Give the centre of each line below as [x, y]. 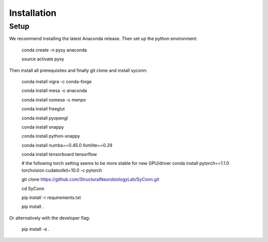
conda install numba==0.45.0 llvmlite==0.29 [67, 145]
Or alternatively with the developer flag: [50, 218]
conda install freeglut [43, 109]
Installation [33, 13]
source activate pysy [43, 59]
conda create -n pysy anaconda [54, 50]
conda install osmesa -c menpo [54, 99]
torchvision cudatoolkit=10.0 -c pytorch [62, 170]
